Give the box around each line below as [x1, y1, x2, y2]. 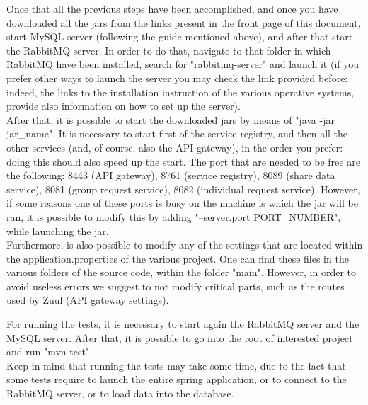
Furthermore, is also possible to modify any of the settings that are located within [6, 237, 363, 252]
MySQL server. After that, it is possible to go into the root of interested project [6, 330, 353, 345]
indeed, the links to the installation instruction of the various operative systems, [6, 84, 355, 99]
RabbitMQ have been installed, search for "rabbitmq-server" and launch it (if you [6, 57, 360, 72]
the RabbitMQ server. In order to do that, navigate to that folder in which [6, 42, 331, 57]
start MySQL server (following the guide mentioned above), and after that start [6, 29, 353, 44]
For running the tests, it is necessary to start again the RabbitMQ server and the [6, 316, 360, 331]
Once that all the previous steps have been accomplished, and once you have [6, 1, 338, 16]
